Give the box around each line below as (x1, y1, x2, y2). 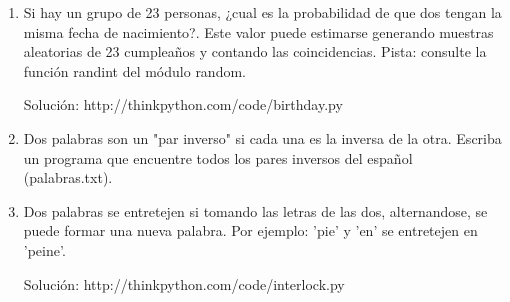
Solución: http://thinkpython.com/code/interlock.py (23, 273, 345, 294)
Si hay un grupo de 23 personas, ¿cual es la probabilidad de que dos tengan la (23, 2, 502, 22)
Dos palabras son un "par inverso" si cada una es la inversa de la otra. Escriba (23, 127, 502, 148)
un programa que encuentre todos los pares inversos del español (23, 147, 413, 168)
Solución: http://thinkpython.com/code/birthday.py (23, 94, 343, 115)
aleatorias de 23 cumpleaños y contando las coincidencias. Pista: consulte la (23, 41, 487, 62)
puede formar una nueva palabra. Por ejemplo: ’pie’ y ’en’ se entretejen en (23, 220, 478, 241)
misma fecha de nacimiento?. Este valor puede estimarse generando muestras (23, 21, 494, 42)
